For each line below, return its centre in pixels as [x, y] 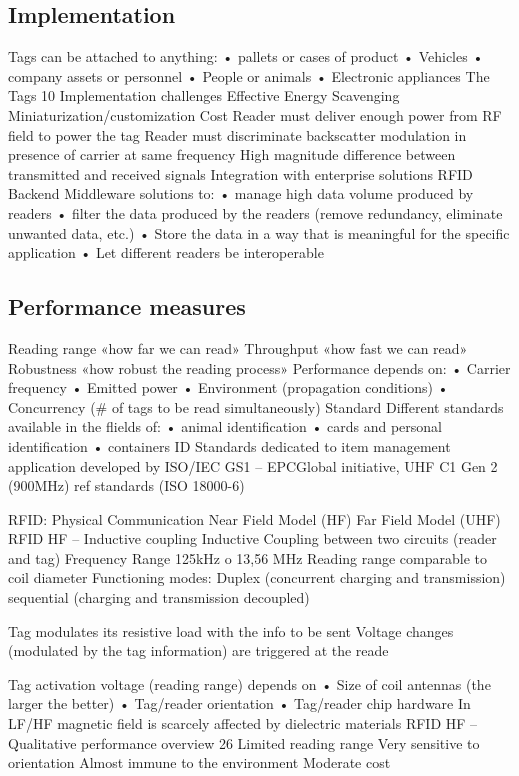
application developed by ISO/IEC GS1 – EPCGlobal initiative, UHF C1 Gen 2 [253, 465]
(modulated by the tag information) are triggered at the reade [198, 650]
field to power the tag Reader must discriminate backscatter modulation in [237, 134]
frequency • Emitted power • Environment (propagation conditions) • [228, 387]
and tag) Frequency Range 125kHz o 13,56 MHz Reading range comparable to [248, 557]
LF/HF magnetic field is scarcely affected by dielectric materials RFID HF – [243, 723]
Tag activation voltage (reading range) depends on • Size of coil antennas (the [249, 683]
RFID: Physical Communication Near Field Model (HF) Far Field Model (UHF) [254, 518]
